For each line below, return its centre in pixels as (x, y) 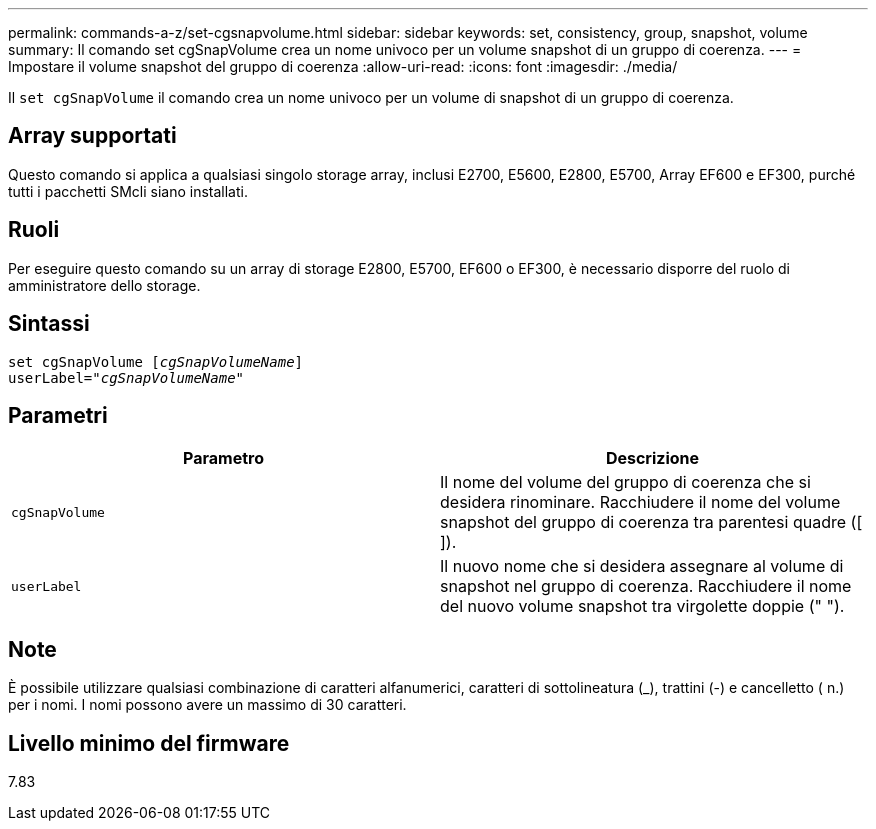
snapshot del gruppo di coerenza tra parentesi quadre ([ (651, 522)
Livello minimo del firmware (149, 743)
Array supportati (92, 136)
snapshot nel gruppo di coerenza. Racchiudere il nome (646, 586)
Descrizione (652, 458)
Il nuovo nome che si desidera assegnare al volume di (642, 566)
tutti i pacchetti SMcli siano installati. (128, 191)
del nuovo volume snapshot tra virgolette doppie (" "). (642, 606)
